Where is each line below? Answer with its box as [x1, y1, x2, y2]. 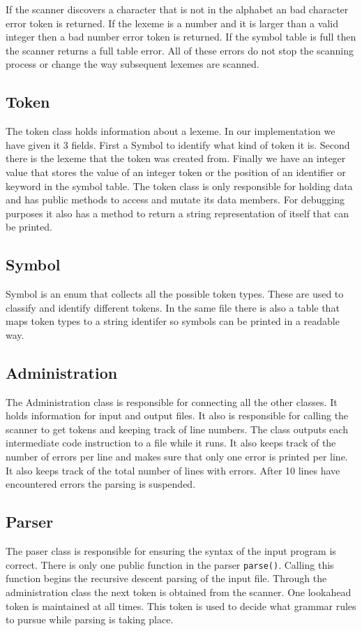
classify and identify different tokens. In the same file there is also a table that [6, 300, 340, 314]
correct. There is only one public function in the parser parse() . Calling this [6, 557, 334, 572]
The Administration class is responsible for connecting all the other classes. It [6, 394, 338, 409]
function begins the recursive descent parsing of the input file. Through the [6, 571, 327, 586]
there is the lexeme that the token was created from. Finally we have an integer [6, 151, 346, 166]
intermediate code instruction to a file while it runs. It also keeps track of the [6, 435, 336, 450]
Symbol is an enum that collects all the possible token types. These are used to [6, 287, 344, 301]
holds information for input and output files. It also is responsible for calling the [6, 408, 349, 423]
